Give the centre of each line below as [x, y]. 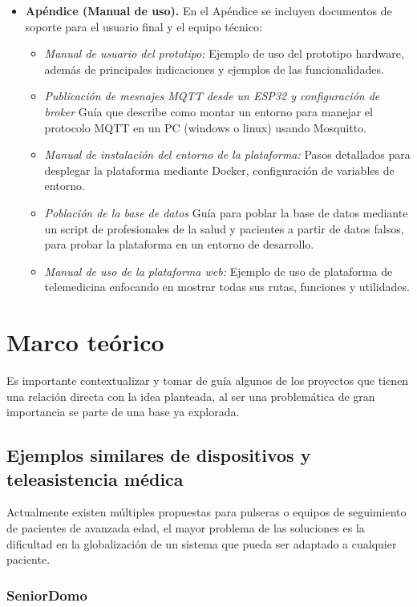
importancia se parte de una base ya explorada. [123, 412]
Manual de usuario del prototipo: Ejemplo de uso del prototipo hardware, [224, 53]
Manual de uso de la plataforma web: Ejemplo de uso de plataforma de [219, 271]
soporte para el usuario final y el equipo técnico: [144, 26]
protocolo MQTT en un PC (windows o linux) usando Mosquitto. [206, 127]
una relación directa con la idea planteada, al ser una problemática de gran [191, 396]
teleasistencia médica [95, 478]
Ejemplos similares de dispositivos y [159, 455]
